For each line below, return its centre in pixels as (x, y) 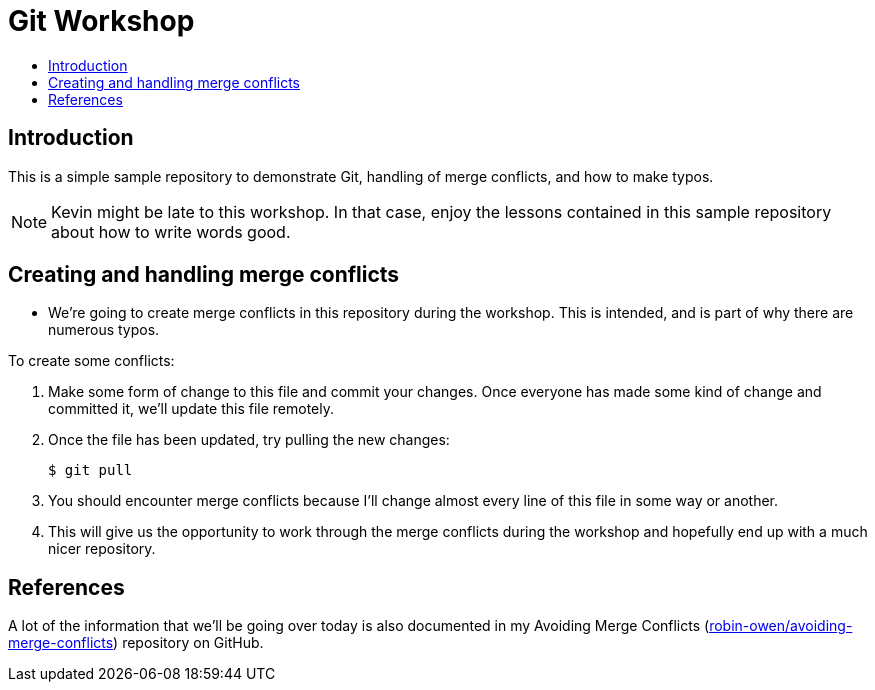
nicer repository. (102, 549)
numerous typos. (104, 330)
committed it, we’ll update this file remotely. (191, 409)
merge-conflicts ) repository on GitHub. (136, 643)
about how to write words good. (171, 231)
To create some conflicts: (91, 361)
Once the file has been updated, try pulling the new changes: (249, 440)
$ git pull (90, 470)
